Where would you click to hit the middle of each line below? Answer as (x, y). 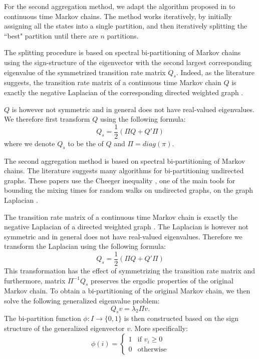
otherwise (152, 349)
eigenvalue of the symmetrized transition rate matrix (85, 72)
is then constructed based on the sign (181, 318)
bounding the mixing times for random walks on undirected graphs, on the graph (129, 190)
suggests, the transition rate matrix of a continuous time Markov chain (113, 82)
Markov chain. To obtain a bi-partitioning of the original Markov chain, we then (127, 291)
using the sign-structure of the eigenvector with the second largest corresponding (128, 62)
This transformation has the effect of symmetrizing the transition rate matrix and (130, 270)
